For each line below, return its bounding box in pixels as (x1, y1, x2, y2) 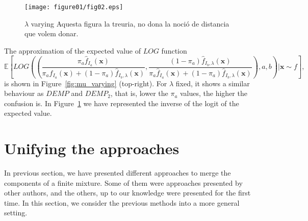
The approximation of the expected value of (4, 45, 141, 56)
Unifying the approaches (4, 138, 179, 159)
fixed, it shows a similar (175, 78, 250, 88)
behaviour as (4, 88, 44, 99)
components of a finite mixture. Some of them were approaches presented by (4, 177, 243, 188)
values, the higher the (180, 88, 247, 99)
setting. (4, 207, 28, 218)
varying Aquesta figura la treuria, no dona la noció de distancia (31, 18, 229, 29)
